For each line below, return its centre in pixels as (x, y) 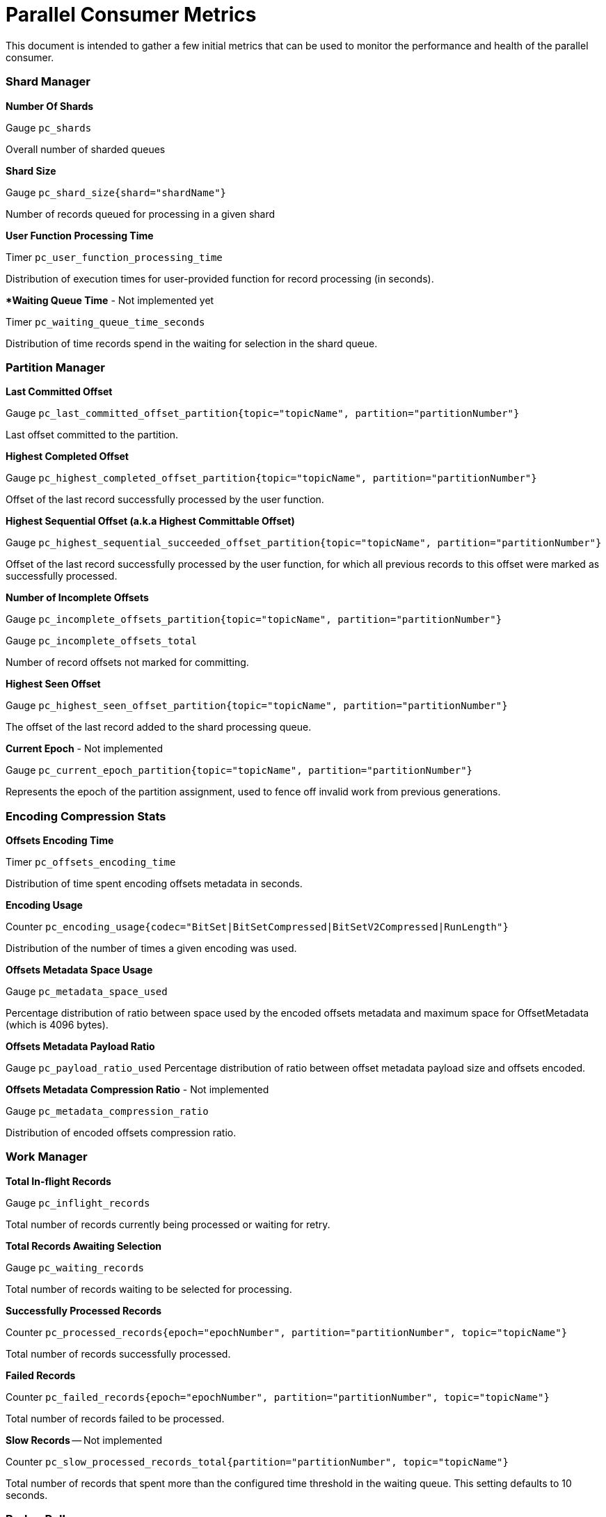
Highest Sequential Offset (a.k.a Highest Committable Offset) (150, 521)
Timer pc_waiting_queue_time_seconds (105, 321)
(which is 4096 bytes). (57, 1025)
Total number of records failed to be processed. (115, 1418)
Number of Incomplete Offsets (77, 598)
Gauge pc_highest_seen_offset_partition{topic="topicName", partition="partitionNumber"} (257, 706)
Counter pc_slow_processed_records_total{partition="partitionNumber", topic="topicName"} (257, 1461)
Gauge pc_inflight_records (78, 1202)
